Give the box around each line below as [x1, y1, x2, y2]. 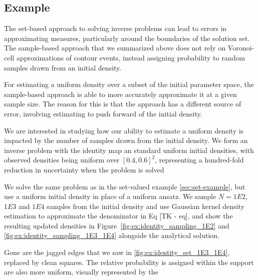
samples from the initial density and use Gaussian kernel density [47, 200, 244, 211]
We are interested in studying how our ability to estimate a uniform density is [4, 125, 244, 135]
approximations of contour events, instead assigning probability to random [16, 52, 245, 62]
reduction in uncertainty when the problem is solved [4, 164, 164, 174]
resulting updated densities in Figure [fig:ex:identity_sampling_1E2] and [4, 220, 229, 230]
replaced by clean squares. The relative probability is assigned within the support [4, 256, 254, 267]
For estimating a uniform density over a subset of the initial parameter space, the [4, 79, 254, 89]
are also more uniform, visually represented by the [4, 266, 158, 277]
